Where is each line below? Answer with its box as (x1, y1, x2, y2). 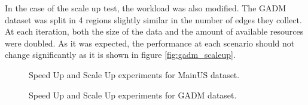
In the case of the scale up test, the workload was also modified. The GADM (5, 2, 286, 14)
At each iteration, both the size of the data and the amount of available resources (5, 25, 304, 38)
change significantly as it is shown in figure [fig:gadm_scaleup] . (5, 48, 236, 61)
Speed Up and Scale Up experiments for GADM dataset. (29, 88, 237, 101)
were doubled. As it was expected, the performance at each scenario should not (5, 36, 295, 49)
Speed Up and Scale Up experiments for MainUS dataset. (29, 68, 240, 81)
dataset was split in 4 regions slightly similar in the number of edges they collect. (5, 13, 302, 26)
